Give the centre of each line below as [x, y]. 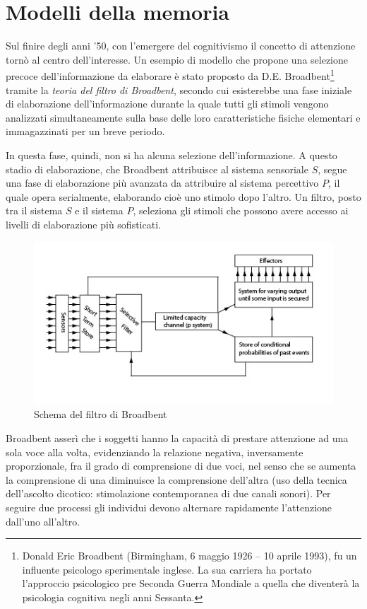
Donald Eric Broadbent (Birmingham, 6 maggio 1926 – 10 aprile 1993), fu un [189, 556]
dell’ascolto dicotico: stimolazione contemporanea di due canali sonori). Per [168, 493]
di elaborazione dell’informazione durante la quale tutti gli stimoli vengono [167, 104]
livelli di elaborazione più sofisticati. [83, 224]
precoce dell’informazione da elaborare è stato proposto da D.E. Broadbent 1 [170, 75]
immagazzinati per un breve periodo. [85, 131]
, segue [332, 169]
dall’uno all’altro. [43, 521]
